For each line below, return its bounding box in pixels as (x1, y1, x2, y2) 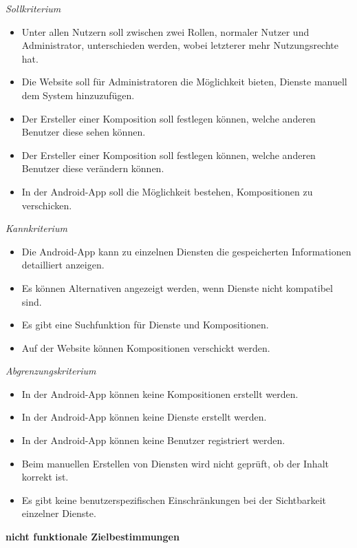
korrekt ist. (21, 470, 69, 484)
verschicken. (21, 198, 72, 212)
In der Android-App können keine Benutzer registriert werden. (21, 433, 285, 447)
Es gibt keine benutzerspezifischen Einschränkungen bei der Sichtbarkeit (21, 492, 327, 507)
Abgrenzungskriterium (6, 363, 96, 378)
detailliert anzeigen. (21, 257, 105, 272)
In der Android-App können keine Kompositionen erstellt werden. (21, 386, 299, 401)
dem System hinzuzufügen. (21, 87, 135, 102)
